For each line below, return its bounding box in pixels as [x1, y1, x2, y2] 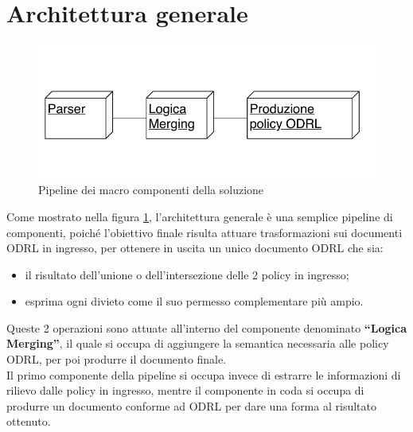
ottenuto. [6, 413, 51, 430]
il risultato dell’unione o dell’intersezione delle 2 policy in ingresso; [25, 266, 349, 282]
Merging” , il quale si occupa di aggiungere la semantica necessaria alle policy [6, 335, 389, 352]
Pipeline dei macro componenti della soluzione [38, 181, 264, 198]
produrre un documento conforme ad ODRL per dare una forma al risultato [6, 397, 376, 414]
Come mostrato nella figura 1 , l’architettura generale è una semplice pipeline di [6, 208, 393, 224]
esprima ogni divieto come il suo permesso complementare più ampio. [25, 293, 364, 309]
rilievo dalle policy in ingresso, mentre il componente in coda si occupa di [6, 382, 364, 399]
